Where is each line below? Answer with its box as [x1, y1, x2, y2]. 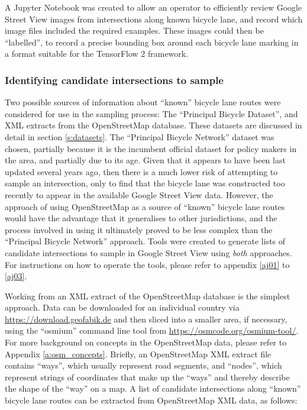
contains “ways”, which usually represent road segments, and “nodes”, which [5, 359, 282, 372]
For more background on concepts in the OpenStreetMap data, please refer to [5, 336, 287, 348]
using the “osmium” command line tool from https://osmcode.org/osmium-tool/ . [5, 324, 299, 337]
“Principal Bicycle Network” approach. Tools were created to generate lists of [5, 235, 286, 247]
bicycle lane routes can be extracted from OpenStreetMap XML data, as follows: [5, 394, 298, 406]
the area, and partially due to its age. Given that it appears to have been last [5, 154, 286, 166]
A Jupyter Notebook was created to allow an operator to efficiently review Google [5, 1, 302, 13]
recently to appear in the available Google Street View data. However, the [5, 188, 273, 201]
